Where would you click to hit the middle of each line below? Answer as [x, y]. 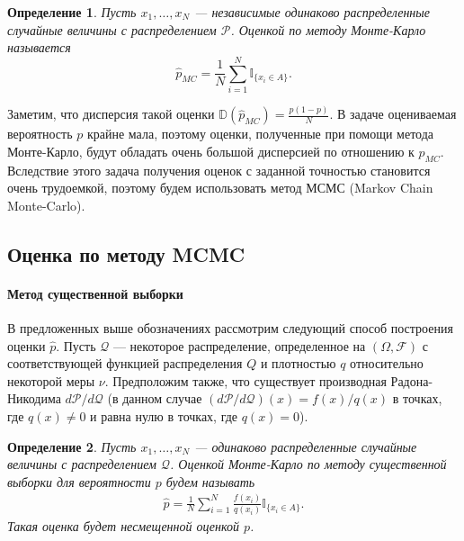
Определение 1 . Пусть [72, 12]
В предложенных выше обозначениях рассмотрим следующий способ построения [230, 327]
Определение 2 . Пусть [72, 446]
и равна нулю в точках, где [164, 415]
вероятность [40, 134]
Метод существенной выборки [95, 293]
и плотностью [298, 363]
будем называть [210, 481]
